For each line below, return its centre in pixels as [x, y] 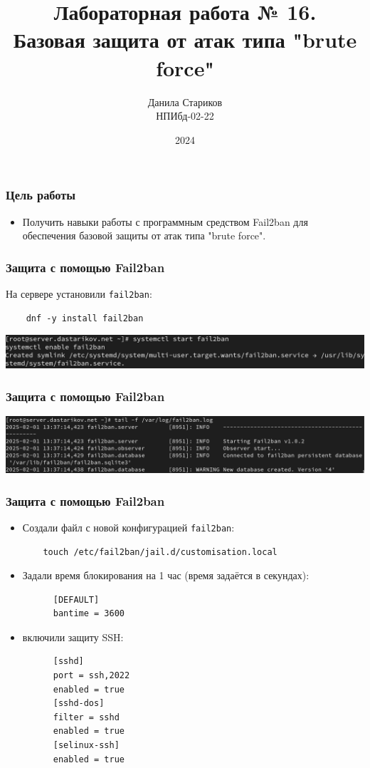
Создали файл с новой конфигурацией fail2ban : [128, 527]
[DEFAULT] [76, 600]
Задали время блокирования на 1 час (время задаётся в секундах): [166, 575]
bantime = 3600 [89, 614]
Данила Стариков [185, 102]
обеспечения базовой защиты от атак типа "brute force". [144, 235]
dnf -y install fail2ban [85, 318]
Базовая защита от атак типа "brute [185, 40]
